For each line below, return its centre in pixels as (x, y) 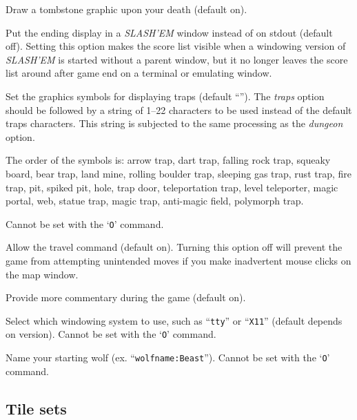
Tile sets (36, 408)
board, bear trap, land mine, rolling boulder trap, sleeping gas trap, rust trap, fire (178, 173)
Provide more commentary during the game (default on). (126, 297)
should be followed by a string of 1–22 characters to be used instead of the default (179, 109)
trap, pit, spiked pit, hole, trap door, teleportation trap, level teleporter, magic (172, 187)
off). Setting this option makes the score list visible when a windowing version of (176, 46)
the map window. (42, 274)
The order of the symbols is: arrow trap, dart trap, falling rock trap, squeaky (168, 160)
